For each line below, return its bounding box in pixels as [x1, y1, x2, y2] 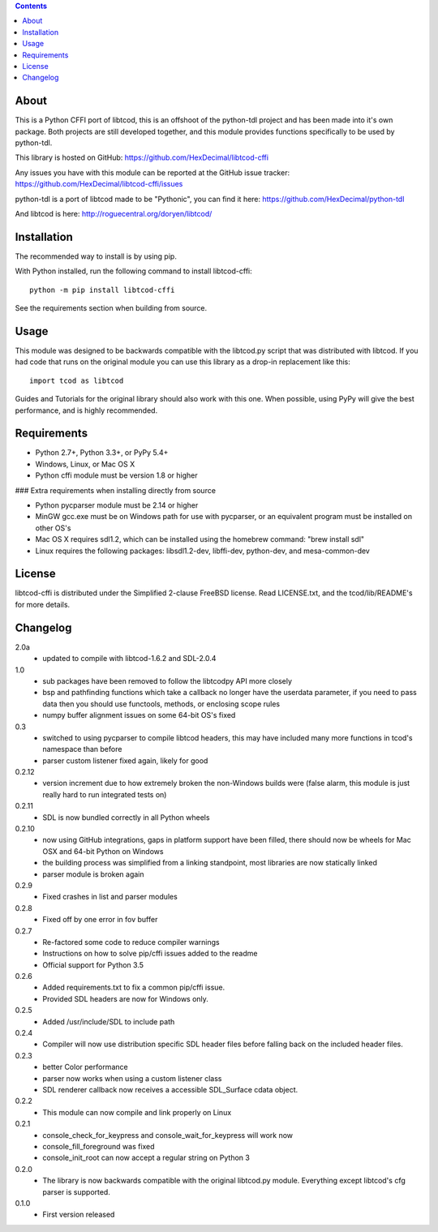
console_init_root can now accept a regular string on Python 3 [42, 1153, 251, 1163]
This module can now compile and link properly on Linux [42, 1107, 232, 1117]
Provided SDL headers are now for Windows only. [42, 994, 208, 1003]
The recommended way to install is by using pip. [15, 251, 178, 261]
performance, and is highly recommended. [15, 406, 158, 415]
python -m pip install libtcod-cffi [29, 285, 175, 294]
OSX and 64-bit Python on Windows [42, 846, 164, 856]
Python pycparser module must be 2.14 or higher [35, 500, 199, 510]
